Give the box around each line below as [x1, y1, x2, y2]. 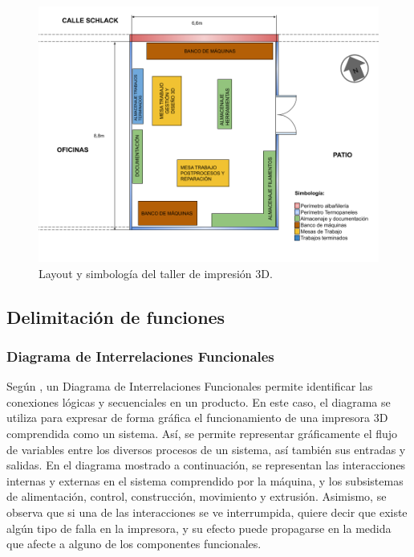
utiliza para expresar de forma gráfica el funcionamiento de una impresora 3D [6, 409, 388, 426]
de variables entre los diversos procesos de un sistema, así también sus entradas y [6, 440, 406, 457]
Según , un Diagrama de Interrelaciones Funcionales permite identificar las [6, 378, 373, 395]
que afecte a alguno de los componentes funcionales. [6, 535, 262, 552]
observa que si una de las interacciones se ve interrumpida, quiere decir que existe [6, 503, 408, 520]
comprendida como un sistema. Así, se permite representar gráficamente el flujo [6, 424, 398, 441]
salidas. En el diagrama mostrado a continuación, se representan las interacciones [6, 457, 406, 473]
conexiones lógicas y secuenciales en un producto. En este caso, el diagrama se [6, 393, 391, 410]
